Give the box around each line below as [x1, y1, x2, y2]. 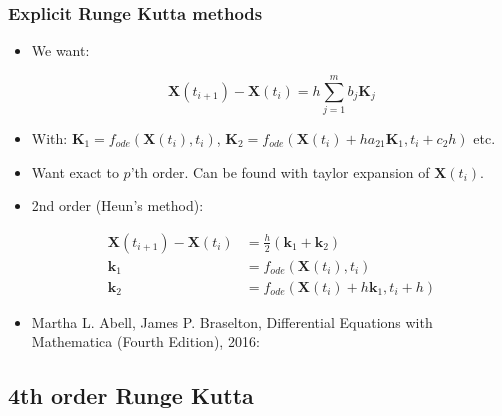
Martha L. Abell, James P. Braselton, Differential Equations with [31, 311, 433, 332]
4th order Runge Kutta [8, 380, 254, 411]
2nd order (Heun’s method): [31, 195, 204, 216]
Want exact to [31, 161, 119, 182]
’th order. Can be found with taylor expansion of [130, 161, 430, 182]
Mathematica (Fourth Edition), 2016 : [31, 331, 260, 352]
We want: [31, 40, 90, 61]
